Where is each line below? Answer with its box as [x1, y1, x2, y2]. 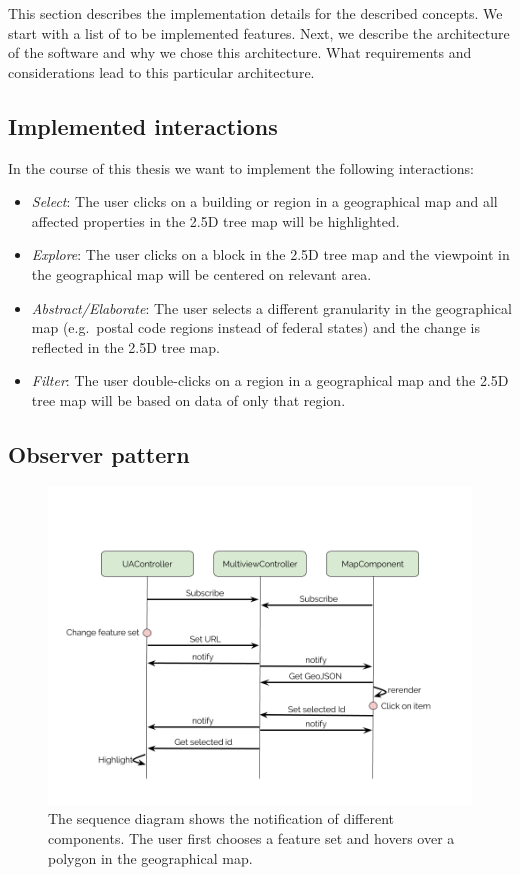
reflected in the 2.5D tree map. [31, 336, 220, 357]
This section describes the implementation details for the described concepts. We [8, 3, 503, 23]
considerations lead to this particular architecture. [8, 61, 315, 82]
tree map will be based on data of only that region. [31, 389, 346, 410]
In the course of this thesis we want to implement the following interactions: [8, 157, 474, 178]
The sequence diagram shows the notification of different [48, 808, 395, 829]
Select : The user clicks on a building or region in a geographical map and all [31, 191, 498, 212]
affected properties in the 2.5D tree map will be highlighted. [31, 210, 400, 231]
